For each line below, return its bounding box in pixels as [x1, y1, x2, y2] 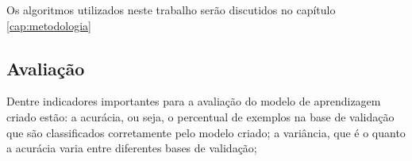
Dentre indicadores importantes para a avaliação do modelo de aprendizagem [6, 93, 381, 109]
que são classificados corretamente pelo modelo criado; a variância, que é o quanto [6, 124, 406, 140]
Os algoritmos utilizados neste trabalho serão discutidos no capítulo [6, 2, 336, 17]
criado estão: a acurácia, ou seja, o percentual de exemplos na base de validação [6, 108, 395, 125]
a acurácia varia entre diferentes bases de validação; [6, 140, 257, 156]
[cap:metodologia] [6, 17, 91, 33]
